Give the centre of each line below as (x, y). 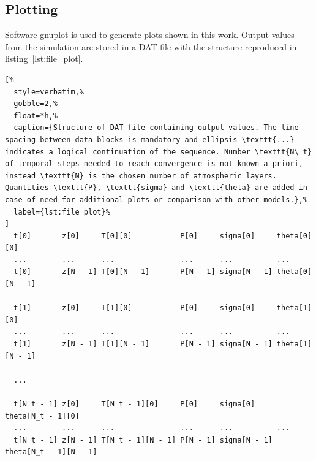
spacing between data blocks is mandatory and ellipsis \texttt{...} (150, 139)
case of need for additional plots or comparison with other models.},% (156, 200)
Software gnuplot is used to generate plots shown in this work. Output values (150, 35)
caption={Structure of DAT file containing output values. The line (156, 128)
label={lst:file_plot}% (62, 212)
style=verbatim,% (49, 92)
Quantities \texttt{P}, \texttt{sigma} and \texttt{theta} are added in (156, 188)
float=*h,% (36, 116)
